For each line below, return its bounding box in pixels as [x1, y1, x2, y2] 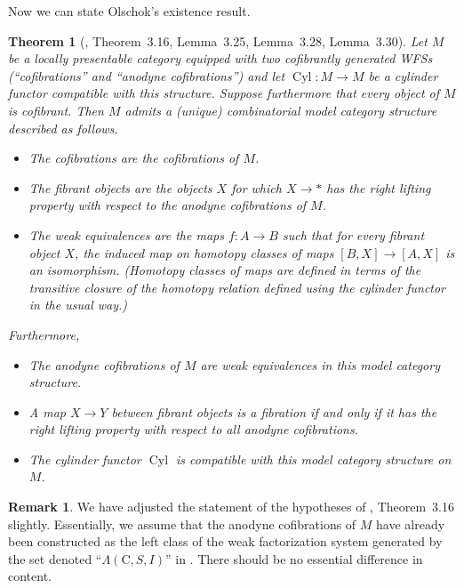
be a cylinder [368, 66, 438, 85]
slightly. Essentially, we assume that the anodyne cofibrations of [8, 514, 356, 533]
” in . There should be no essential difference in [164, 549, 423, 568]
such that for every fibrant [282, 225, 425, 244]
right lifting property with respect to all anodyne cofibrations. [28, 420, 358, 439]
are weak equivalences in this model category [200, 355, 440, 374]
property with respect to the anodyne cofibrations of [28, 196, 307, 214]
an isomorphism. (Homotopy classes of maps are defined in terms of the [28, 261, 421, 279]
